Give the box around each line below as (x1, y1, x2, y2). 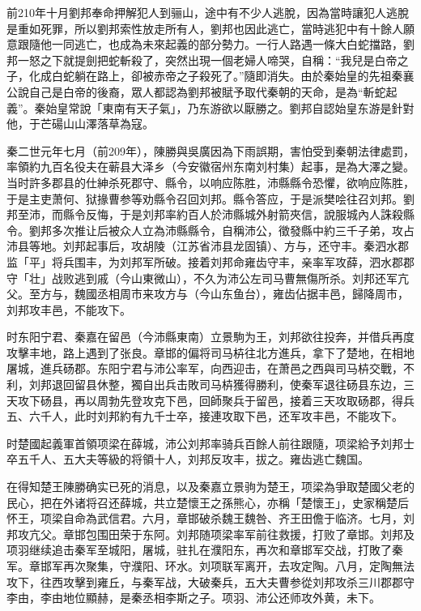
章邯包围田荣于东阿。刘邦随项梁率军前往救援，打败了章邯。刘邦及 (62, 525, 415, 542)
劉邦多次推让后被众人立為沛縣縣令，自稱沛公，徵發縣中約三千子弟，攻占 (28, 221, 415, 238)
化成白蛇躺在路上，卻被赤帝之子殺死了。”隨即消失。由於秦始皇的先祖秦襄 (28, 67, 415, 84)
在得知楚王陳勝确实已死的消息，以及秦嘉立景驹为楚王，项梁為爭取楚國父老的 (6, 478, 415, 495)
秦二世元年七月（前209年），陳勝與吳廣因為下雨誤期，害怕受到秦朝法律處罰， (6, 142, 415, 159)
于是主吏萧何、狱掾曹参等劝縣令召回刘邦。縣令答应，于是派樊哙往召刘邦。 (6, 190, 403, 207)
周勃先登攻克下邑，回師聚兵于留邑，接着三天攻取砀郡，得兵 (96, 391, 415, 408)
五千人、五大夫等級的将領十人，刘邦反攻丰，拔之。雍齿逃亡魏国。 (17, 451, 369, 468)
